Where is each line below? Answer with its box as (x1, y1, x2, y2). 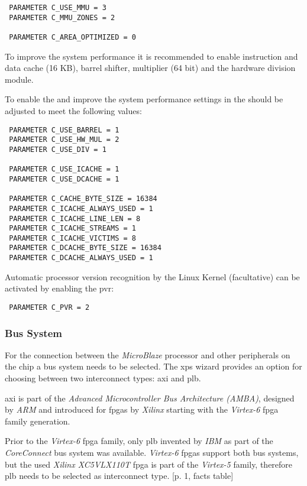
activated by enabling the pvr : (5, 282, 114, 294)
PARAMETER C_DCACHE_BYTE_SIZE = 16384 (9, 244, 161, 252)
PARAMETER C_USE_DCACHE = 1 (9, 174, 119, 183)
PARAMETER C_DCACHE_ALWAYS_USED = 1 (9, 254, 153, 263)
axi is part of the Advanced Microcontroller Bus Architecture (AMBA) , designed (5, 391, 295, 404)
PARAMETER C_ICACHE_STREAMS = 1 (9, 224, 136, 233)
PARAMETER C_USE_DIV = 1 (9, 145, 106, 154)
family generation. (5, 414, 70, 427)
